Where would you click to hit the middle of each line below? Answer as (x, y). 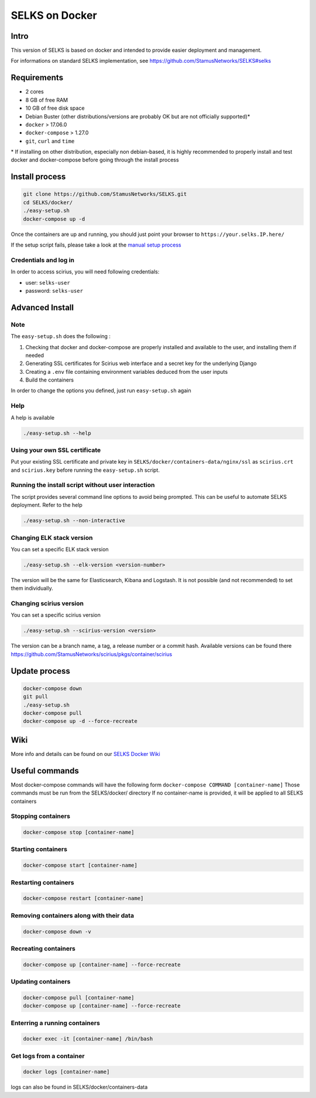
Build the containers (50, 380)
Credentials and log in (42, 260)
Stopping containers (40, 816)
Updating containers (41, 982)
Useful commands (45, 771)
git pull (36, 697)
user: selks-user (48, 282)
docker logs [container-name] (66, 1072)
